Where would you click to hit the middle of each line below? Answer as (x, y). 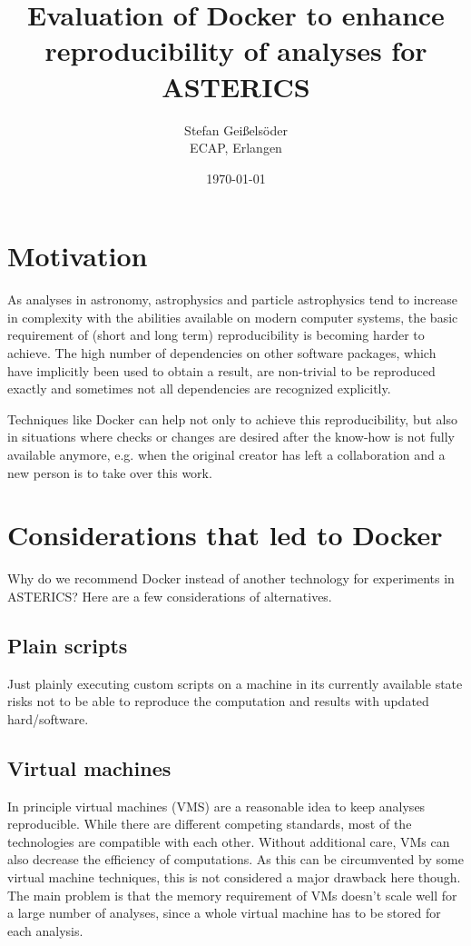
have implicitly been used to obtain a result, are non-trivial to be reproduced (221, 370)
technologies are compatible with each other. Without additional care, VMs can (229, 841)
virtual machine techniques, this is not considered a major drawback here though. (234, 877)
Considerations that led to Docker (225, 535)
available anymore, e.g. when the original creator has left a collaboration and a (226, 454)
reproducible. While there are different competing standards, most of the (210, 824)
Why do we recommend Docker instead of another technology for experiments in (231, 578)
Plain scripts (68, 645)
